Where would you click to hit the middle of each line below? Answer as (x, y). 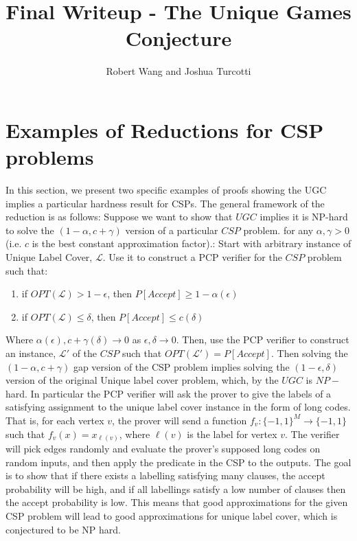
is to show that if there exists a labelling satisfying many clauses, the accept (165, 475)
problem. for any (278, 230)
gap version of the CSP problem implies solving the (181, 366)
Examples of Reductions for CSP (165, 129)
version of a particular (172, 230)
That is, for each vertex (55, 420)
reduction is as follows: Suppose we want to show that (119, 217)
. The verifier (312, 434)
